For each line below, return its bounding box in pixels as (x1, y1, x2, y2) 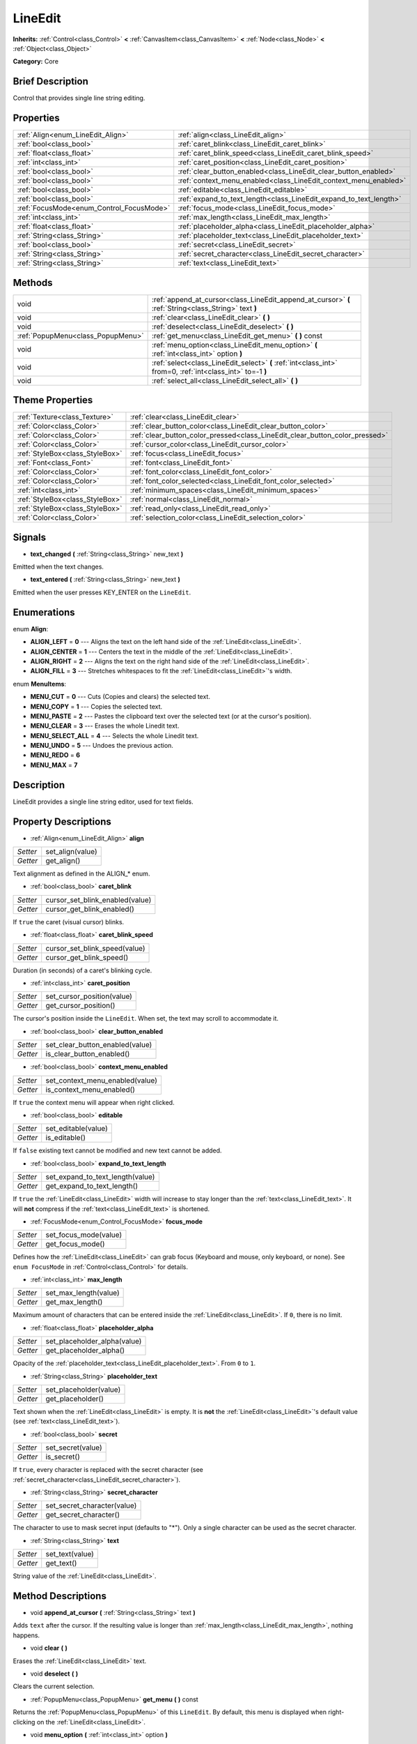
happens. (13, 1631, 40, 1639)
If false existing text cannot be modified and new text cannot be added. (13, 1146, 222, 1155)
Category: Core (13, 57, 59, 66)
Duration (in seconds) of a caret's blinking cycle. (13, 966, 152, 975)
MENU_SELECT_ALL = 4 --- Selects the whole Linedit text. (30, 731, 199, 739)
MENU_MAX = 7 (30, 760, 78, 769)
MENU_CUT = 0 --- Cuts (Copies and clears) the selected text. (30, 693, 210, 701)
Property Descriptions (13, 815, 111, 827)
